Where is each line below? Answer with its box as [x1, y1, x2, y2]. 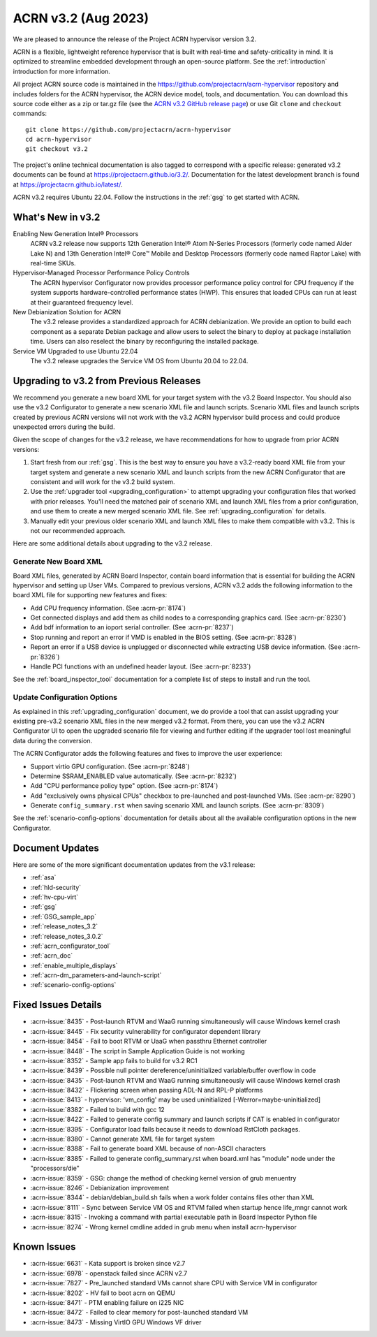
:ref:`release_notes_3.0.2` [30, 932, 104, 940]
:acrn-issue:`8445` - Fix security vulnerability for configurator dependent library [30, 1027, 261, 1035]
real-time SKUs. [30, 259, 76, 268]
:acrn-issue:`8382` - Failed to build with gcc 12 [30, 1105, 165, 1113]
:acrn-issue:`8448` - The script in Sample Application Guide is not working [30, 1046, 245, 1055]
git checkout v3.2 [25, 145, 89, 153]
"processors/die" [30, 1164, 80, 1173]
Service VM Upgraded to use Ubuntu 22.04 [13, 346, 138, 356]
